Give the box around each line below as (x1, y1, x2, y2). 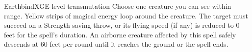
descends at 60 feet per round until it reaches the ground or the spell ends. (4, 39, 228, 49)
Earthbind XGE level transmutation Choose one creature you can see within (4, 1, 231, 11)
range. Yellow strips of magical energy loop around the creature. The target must (4, 10, 248, 20)
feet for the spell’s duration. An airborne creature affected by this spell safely (4, 29, 236, 39)
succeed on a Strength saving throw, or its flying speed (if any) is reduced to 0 (4, 20, 240, 30)
